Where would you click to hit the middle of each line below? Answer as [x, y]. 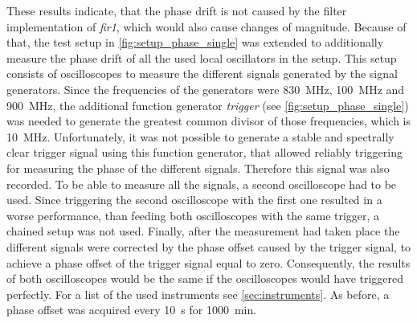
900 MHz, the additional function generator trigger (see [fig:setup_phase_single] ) [208, 105]
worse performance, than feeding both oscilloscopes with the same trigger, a [193, 215]
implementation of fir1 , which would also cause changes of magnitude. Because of [206, 26]
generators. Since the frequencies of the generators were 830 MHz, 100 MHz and [206, 89]
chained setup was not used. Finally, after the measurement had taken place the [203, 231]
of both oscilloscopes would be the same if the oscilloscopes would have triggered [205, 278]
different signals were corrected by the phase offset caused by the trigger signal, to [209, 246]
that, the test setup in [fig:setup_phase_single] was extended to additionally [195, 42]
